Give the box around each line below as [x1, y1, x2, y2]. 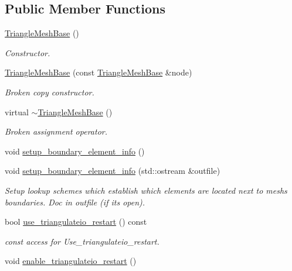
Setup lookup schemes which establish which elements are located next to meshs [5, 184, 287, 196]
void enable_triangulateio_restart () [5, 255, 137, 267]
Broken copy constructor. [5, 85, 94, 98]
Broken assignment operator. [5, 125, 107, 138]
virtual [5, 105, 29, 118]
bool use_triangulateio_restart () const [5, 215, 147, 228]
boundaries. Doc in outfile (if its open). [5, 195, 145, 208]
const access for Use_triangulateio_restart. [5, 235, 159, 247]
